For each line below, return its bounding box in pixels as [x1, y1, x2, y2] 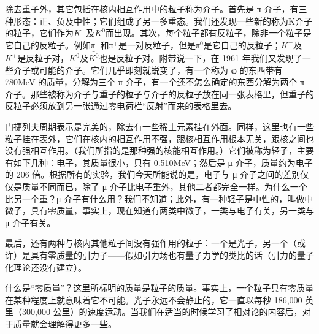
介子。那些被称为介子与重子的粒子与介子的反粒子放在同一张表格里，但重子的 [5, 87, 314, 100]
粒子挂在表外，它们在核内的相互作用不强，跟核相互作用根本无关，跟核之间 [5, 132, 306, 145]
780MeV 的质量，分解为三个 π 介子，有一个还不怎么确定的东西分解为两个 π [5, 75, 305, 88]
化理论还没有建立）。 [5, 260, 86, 273]
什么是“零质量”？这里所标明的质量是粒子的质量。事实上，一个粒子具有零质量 [5, 281, 314, 294]
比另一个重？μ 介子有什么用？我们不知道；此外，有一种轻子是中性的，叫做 [5, 192, 305, 205]
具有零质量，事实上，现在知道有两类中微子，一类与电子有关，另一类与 [30, 204, 314, 217]
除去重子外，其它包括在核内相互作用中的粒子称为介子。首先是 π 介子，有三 [5, 2, 307, 15]
